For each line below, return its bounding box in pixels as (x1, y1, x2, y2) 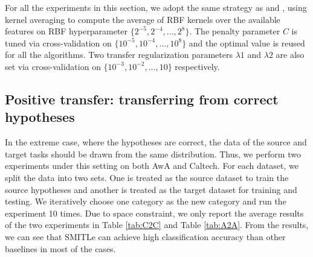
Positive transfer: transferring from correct (5, 89, 279, 108)
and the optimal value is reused (189, 36, 305, 49)
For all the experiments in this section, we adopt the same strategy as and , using (5, 1, 307, 13)
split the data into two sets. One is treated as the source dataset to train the (5, 171, 289, 183)
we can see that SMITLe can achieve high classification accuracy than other (5, 230, 286, 243)
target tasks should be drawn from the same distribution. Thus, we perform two (5, 147, 301, 160)
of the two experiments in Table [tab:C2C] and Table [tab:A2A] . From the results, (5, 218, 309, 231)
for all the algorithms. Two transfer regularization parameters (5, 48, 233, 61)
